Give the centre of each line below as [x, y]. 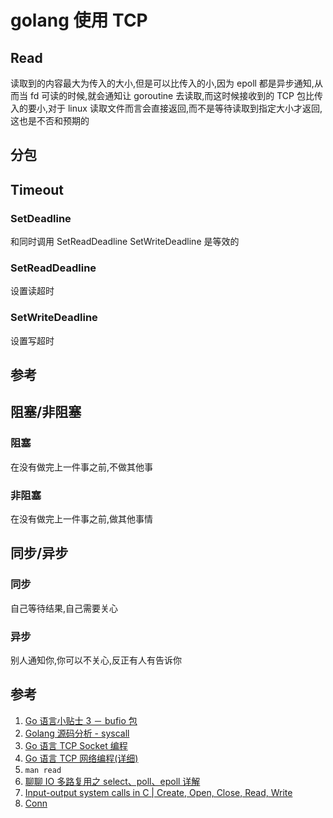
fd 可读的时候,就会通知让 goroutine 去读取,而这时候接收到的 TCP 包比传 [176, 95]
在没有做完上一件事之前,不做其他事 [82, 467]
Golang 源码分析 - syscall [77, 733]
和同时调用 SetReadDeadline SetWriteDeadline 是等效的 [125, 242]
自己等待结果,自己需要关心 [64, 608]
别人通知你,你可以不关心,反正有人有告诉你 [96, 660]
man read [43, 770]
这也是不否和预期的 [50, 120]
